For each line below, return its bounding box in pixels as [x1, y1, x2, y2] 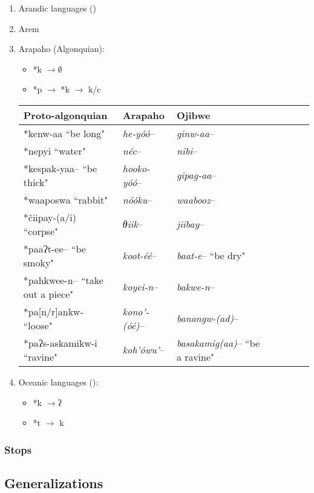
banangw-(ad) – [176, 311, 239, 326]
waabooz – [176, 192, 215, 207]
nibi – [176, 143, 198, 158]
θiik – [122, 217, 143, 231]
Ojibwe [176, 108, 211, 122]
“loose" [23, 318, 53, 332]
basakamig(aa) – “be [176, 335, 260, 350]
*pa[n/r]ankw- [23, 304, 83, 318]
